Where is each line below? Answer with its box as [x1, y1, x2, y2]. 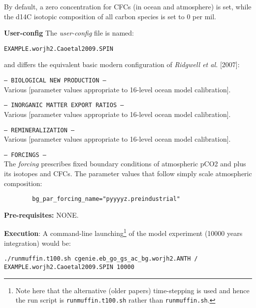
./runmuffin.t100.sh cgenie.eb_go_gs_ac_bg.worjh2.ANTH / [4, 255, 198, 263]
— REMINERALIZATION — [4, 126, 75, 134]
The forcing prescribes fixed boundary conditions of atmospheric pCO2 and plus [4, 158, 246, 169]
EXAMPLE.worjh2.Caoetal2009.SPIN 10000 [4, 263, 134, 270]
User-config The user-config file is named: [4, 28, 134, 38]
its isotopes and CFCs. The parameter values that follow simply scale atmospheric [4, 168, 252, 179]
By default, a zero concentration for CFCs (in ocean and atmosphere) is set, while [4, 1, 252, 11]
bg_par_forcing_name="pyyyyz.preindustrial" [32, 195, 180, 203]
